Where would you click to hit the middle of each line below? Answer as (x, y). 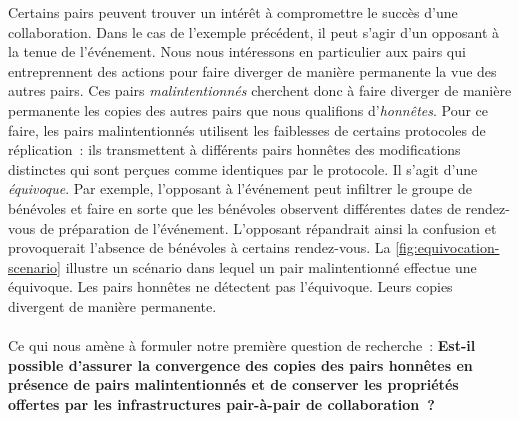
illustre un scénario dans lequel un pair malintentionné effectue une (271, 266)
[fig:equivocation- (447, 247)
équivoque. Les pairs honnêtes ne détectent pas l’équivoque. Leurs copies (230, 286)
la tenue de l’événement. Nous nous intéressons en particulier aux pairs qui (237, 51)
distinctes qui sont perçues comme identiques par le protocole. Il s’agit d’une (243, 168)
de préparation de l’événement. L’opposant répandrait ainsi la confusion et (268, 227)
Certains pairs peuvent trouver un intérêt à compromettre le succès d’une (233, 12)
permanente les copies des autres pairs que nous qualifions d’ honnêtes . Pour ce (248, 109)
